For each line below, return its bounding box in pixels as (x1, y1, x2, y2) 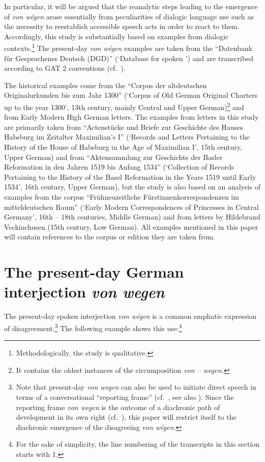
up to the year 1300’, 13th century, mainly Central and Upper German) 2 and (4, 100, 244, 112)
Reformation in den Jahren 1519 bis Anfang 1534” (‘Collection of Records (4, 161, 234, 172)
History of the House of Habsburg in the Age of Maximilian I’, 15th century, (4, 142, 242, 152)
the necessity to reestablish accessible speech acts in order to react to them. (4, 21, 240, 32)
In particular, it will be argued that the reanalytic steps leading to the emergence (4, 1, 258, 11)
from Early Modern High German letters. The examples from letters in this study (4, 112, 259, 122)
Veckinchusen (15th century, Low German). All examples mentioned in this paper (4, 221, 258, 232)
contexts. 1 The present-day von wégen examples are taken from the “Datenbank (4, 41, 253, 53)
